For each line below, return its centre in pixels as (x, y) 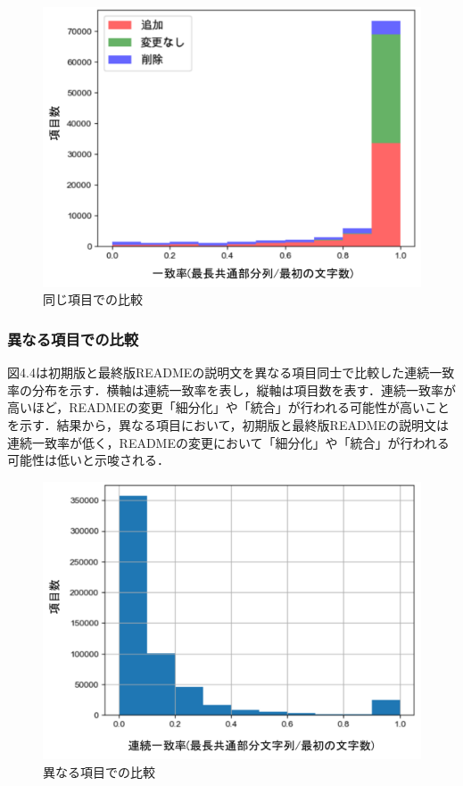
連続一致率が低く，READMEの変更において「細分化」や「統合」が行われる (228, 442)
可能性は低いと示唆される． (88, 460)
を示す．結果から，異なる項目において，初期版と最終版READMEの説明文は (228, 425)
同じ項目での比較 (93, 299)
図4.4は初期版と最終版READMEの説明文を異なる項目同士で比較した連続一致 (231, 372)
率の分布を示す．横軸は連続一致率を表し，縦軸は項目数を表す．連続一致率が (231, 389)
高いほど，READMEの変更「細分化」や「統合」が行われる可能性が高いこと (229, 407)
